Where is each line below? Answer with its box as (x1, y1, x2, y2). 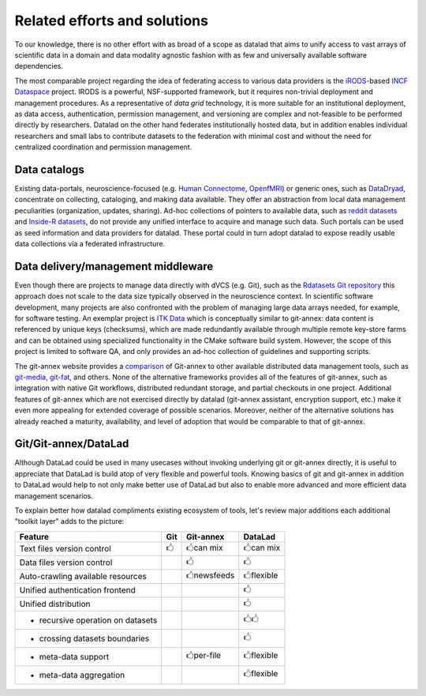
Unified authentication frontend (19, 585, 136, 596)
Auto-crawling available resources (19, 571, 148, 582)
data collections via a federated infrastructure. (14, 239, 166, 248)
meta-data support (39, 651, 110, 662)
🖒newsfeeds (185, 570, 235, 581)
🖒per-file (185, 650, 221, 661)
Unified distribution (19, 599, 91, 610)
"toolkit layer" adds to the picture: (14, 517, 125, 526)
